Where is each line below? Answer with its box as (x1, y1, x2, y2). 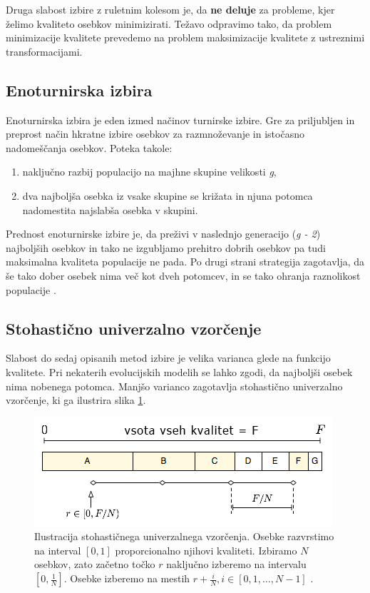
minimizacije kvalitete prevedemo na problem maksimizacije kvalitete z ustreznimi (6, 30, 365, 45)
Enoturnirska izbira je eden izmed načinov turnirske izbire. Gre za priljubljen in (6, 112, 355, 127)
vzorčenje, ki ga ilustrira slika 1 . (6, 392, 146, 407)
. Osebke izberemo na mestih (63, 571, 190, 586)
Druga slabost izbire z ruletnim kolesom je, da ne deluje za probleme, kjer (6, 2, 335, 16)
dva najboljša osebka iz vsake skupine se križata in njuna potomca (22, 188, 313, 203)
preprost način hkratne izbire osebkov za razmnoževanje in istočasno (6, 126, 304, 141)
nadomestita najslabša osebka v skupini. (22, 202, 198, 217)
